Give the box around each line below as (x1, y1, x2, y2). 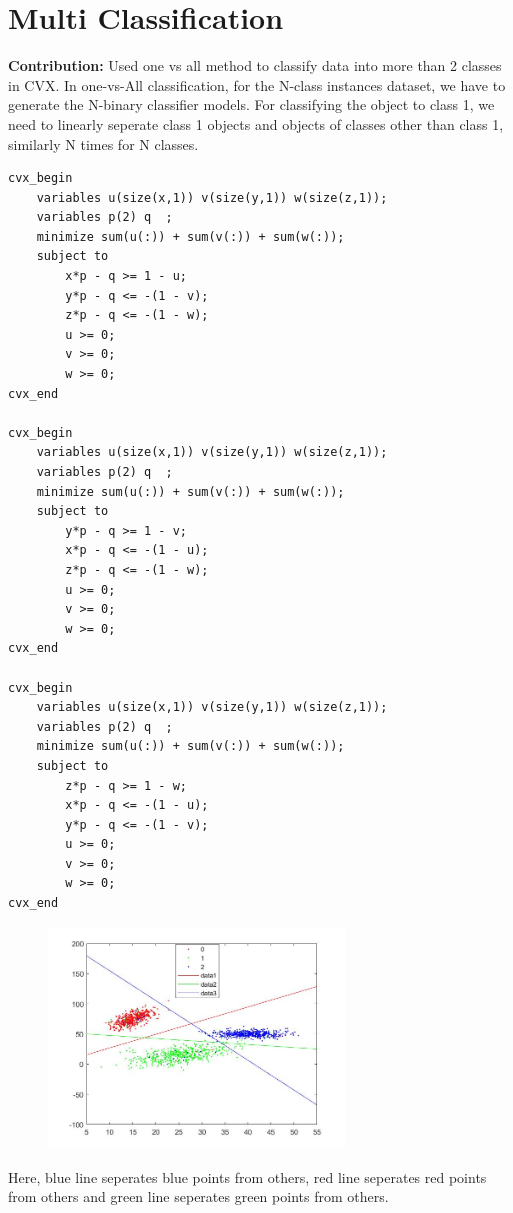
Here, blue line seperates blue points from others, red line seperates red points (8, 1166, 487, 1187)
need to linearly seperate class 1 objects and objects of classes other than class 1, (8, 113, 504, 134)
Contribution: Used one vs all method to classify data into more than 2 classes (8, 55, 502, 76)
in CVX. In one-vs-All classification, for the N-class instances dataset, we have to (8, 74, 506, 95)
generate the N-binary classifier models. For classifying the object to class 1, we (8, 94, 495, 115)
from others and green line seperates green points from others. (8, 1186, 389, 1207)
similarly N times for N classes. (8, 133, 199, 154)
